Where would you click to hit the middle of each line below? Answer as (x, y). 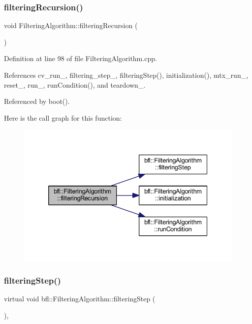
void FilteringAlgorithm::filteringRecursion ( (71, 25)
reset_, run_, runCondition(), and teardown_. (75, 84)
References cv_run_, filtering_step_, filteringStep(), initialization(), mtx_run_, (126, 75)
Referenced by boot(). (37, 101)
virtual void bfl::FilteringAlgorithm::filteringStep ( (80, 299)
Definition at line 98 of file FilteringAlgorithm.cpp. (80, 58)
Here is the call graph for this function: (63, 117)
